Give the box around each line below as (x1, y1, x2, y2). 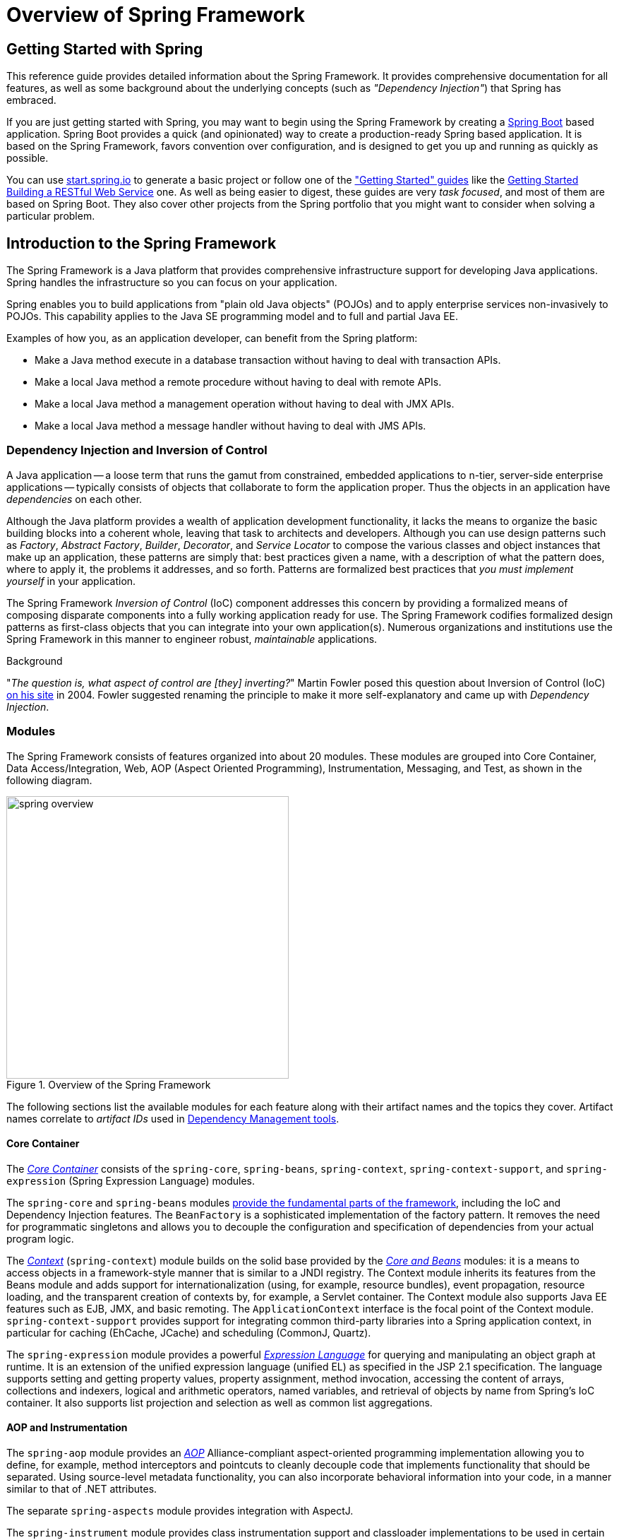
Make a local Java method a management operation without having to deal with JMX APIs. (35, 398, 455, 410)
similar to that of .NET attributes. (6, 1482, 157, 1495)
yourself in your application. (6, 574, 136, 587)
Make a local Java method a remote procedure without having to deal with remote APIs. (35, 376, 442, 389)
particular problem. (6, 210, 95, 223)
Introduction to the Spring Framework (6, 234, 277, 252)
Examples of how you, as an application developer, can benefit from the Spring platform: (6, 332, 418, 345)
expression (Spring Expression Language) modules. (6, 1174, 255, 1187)
